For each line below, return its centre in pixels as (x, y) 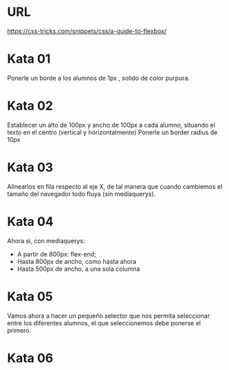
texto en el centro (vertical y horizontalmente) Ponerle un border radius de (112, 132)
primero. (19, 330)
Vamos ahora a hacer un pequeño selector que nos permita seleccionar (109, 316)
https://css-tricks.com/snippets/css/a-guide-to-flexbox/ (87, 31)
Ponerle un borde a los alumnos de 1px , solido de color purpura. (99, 78)
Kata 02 (30, 106)
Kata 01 (29, 59)
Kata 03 (30, 167)
